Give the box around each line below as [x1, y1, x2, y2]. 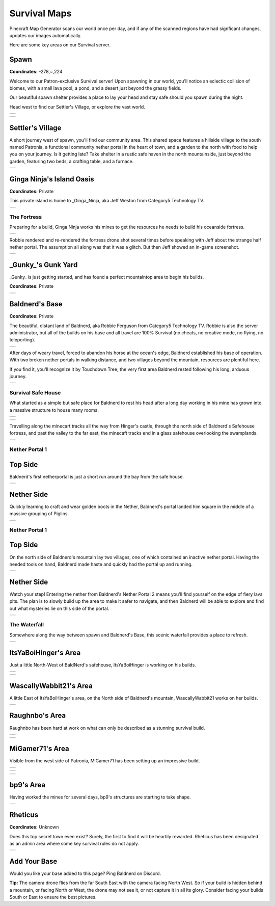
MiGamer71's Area [9, 744, 70, 753]
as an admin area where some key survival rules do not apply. [9, 841, 140, 847]
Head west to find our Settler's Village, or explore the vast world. [9, 103, 145, 110]
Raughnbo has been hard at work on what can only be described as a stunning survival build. [9, 725, 205, 731]
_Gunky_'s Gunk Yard [9, 260, 78, 269]
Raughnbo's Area [9, 711, 66, 720]
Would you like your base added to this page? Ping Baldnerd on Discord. [9, 870, 161, 876]
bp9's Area [9, 781, 46, 789]
